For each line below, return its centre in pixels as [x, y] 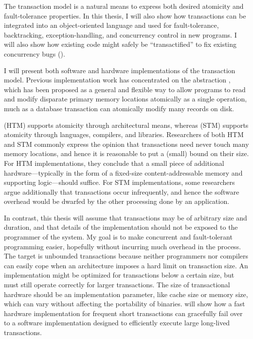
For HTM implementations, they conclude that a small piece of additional [114, 163]
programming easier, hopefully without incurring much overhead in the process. [123, 246]
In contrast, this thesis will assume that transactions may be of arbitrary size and [126, 217]
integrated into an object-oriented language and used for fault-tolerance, [111, 25]
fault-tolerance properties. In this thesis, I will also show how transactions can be [125, 15]
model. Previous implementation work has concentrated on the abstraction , [117, 80]
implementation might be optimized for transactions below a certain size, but [119, 275]
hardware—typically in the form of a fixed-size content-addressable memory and [123, 172]
